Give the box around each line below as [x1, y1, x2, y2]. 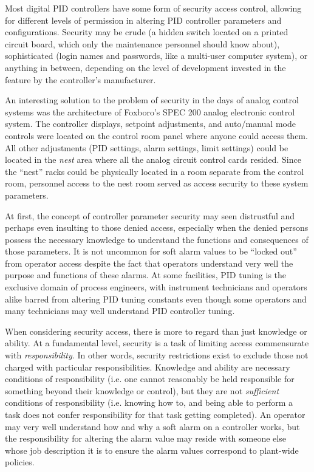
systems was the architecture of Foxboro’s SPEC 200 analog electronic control [5, 105, 295, 118]
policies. [5, 456, 35, 468]
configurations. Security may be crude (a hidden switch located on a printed [5, 26, 288, 38]
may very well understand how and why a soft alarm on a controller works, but [5, 420, 300, 433]
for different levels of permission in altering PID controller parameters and [5, 13, 282, 26]
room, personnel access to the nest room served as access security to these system [5, 177, 309, 190]
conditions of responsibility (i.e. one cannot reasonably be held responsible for [5, 372, 295, 385]
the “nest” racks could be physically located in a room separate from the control [5, 165, 304, 177]
